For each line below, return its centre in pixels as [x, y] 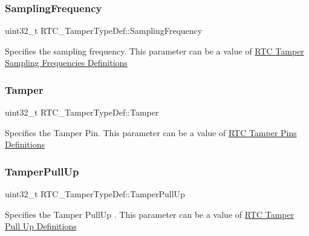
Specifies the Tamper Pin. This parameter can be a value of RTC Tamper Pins [151, 132]
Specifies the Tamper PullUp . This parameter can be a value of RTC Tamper [150, 214]
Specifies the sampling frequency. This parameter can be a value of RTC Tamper [154, 51]
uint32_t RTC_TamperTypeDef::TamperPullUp [95, 194]
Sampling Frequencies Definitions [66, 63]
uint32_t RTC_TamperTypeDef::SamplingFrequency [104, 31]
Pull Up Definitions [41, 226]
